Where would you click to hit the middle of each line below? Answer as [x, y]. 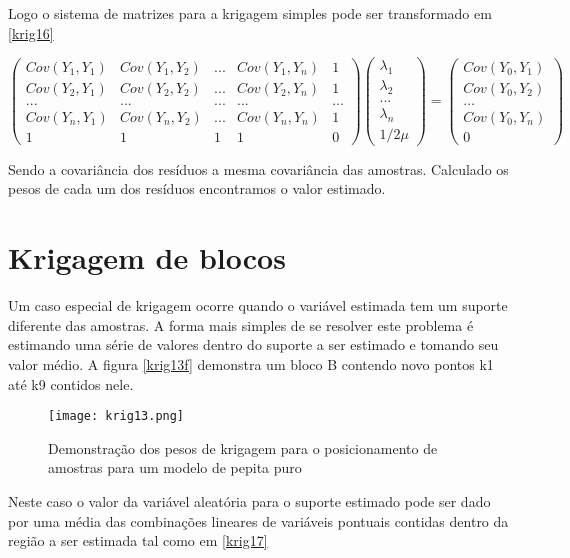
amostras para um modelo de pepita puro [175, 467]
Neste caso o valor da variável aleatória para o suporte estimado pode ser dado [249, 500]
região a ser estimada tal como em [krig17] [138, 540]
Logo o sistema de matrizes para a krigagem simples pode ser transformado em [250, 13]
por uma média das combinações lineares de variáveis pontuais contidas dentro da [258, 520]
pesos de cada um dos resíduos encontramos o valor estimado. [197, 188]
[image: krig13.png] [116, 416]
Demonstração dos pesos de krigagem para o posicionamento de [243, 447]
